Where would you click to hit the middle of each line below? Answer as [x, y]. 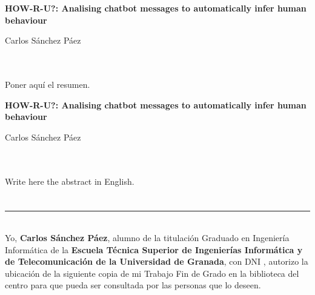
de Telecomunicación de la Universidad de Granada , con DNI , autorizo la [157, 261]
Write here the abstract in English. [70, 181]
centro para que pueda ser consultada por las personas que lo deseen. [133, 285]
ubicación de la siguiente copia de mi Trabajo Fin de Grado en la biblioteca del [152, 273]
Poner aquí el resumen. [48, 84]
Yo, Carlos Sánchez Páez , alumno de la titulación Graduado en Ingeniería [147, 237]
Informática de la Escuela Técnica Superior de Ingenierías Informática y [154, 249]
